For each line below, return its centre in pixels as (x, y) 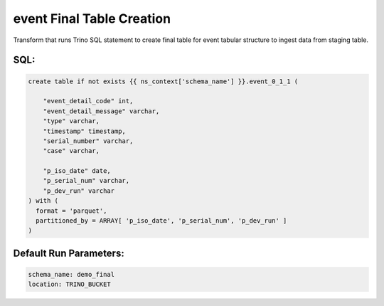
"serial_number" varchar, (88, 141)
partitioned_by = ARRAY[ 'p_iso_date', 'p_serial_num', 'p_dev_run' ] (161, 221)
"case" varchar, (71, 151)
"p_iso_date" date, (77, 171)
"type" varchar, (71, 121)
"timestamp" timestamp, (84, 131)
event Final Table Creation (92, 19)
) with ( (43, 201)
